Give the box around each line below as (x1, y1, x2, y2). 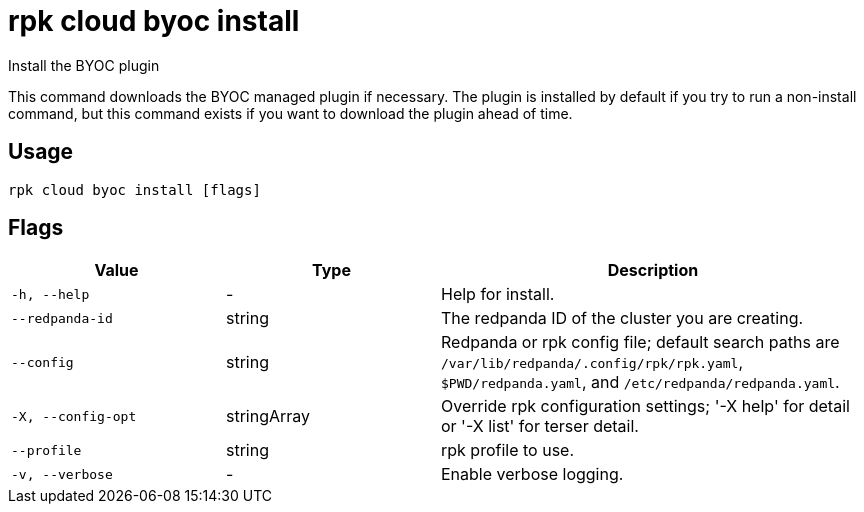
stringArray (226, 406, 311, 427)
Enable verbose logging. (441, 464, 624, 485)
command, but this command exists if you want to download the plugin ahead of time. (8, 104, 573, 122)
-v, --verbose (11, 466, 113, 482)
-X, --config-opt (11, 408, 137, 424)
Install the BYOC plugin (8, 56, 160, 74)
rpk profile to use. (441, 440, 575, 461)
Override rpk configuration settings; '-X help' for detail (441, 396, 850, 417)
